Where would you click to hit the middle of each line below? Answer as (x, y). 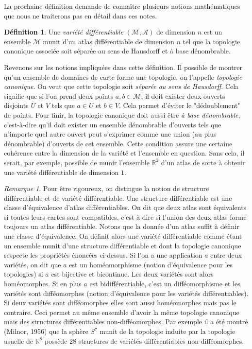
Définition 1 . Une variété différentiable (64, 32)
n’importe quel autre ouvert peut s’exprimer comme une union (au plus (110, 134)
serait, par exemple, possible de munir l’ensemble (77, 162)
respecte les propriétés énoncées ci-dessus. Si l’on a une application (103, 255)
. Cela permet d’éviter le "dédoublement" (179, 105)
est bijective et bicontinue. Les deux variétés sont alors (132, 274)
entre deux (226, 255)
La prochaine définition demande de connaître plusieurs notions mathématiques (122, 6)
